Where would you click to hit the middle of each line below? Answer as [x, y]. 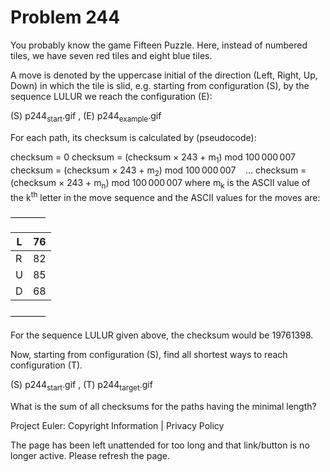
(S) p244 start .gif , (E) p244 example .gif [86, 116]
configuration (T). [46, 365]
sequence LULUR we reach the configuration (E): [111, 96]
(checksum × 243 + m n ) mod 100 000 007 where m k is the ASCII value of [160, 184]
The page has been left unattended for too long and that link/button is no [160, 445]
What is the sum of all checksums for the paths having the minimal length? [163, 406]
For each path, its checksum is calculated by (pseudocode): [133, 137]
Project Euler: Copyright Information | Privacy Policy [117, 425]
